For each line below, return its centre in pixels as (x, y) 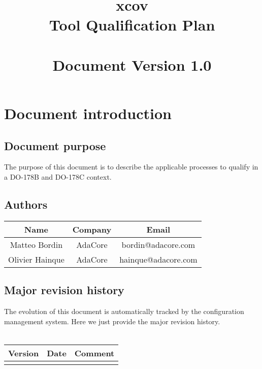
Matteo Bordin (36, 244)
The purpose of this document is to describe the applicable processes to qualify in (131, 167)
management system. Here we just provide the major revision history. (112, 321)
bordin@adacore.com (158, 244)
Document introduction (88, 113)
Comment (94, 353)
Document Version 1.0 (132, 64)
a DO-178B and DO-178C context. (58, 176)
